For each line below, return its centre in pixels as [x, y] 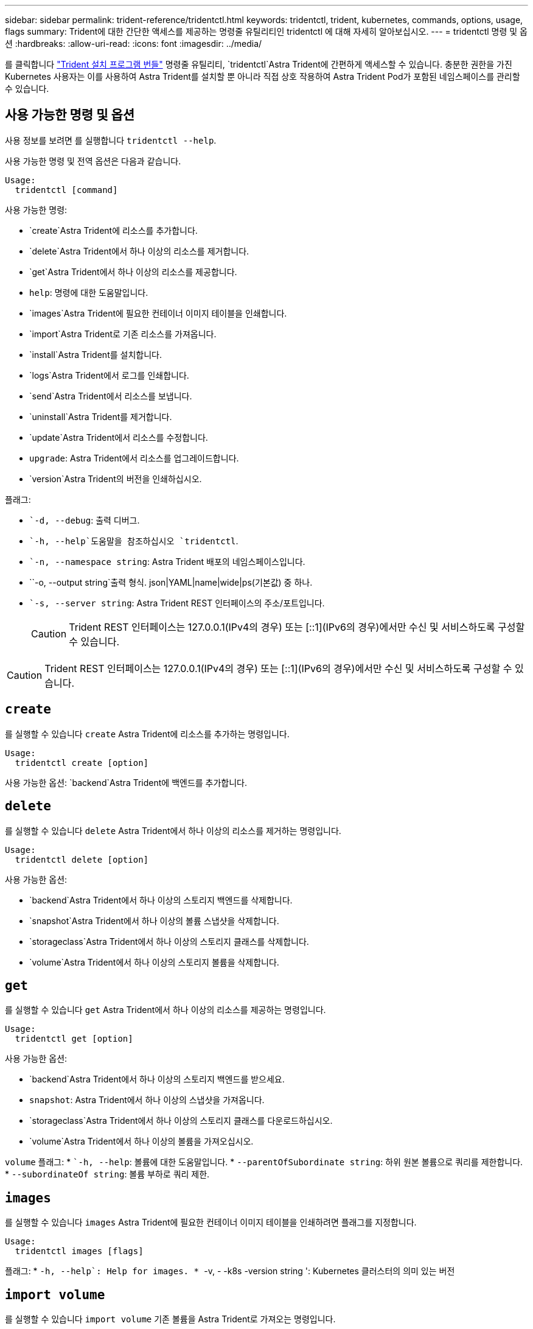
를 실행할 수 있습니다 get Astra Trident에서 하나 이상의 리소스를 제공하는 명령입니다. [165, 1010]
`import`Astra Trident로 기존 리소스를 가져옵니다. [123, 334]
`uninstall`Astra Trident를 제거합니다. [101, 416]
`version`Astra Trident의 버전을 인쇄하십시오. [116, 479]
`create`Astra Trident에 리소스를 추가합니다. [113, 230]
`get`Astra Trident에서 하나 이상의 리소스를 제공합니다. [133, 272]
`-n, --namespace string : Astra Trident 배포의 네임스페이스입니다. [167, 561]
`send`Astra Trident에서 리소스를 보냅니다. [111, 396]
